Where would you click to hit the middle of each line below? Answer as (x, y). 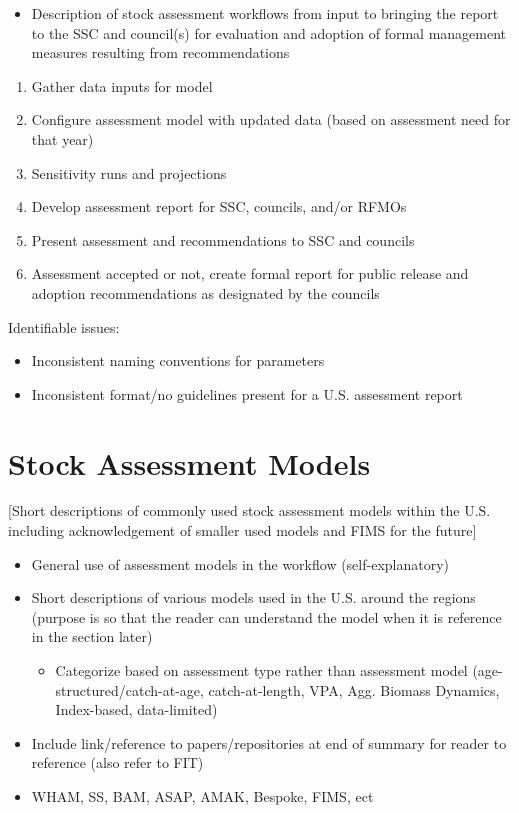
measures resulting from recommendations (160, 52)
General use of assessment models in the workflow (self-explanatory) (240, 563)
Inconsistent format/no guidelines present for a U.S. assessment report (247, 393)
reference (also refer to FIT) (117, 762)
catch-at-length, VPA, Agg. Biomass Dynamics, (354, 689)
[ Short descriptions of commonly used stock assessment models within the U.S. (249, 510)
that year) (62, 138)
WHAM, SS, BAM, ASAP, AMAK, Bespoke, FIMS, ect (202, 795)
